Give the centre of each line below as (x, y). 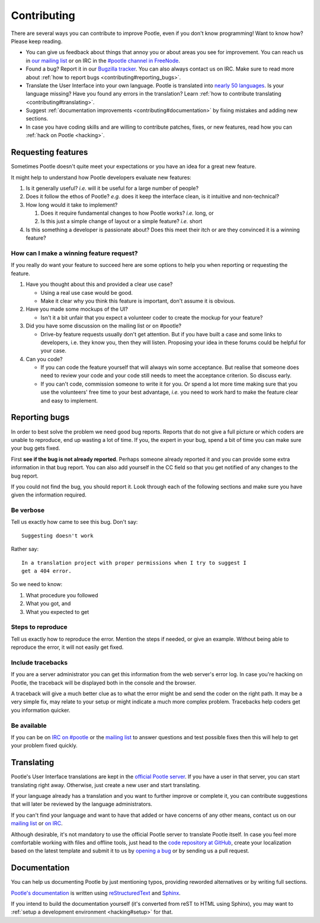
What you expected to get (57, 612)
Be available (29, 725)
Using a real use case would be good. (87, 292)
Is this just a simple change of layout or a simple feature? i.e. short (121, 221)
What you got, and (48, 604)
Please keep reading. (37, 41)
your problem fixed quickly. (44, 746)
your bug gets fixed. (36, 448)
